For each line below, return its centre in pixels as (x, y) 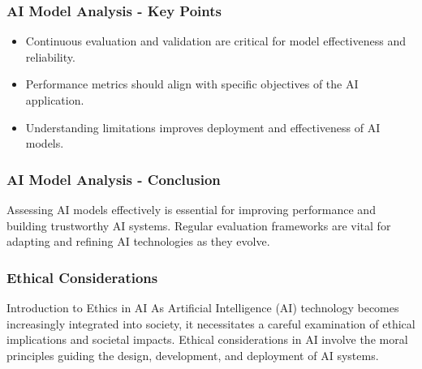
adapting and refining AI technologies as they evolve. (138, 241)
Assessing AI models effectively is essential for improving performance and (191, 209)
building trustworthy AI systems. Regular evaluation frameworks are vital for (199, 225)
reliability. (50, 56)
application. (55, 100)
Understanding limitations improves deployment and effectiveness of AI (203, 127)
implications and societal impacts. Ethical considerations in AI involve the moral (207, 339)
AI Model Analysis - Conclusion (114, 179)
